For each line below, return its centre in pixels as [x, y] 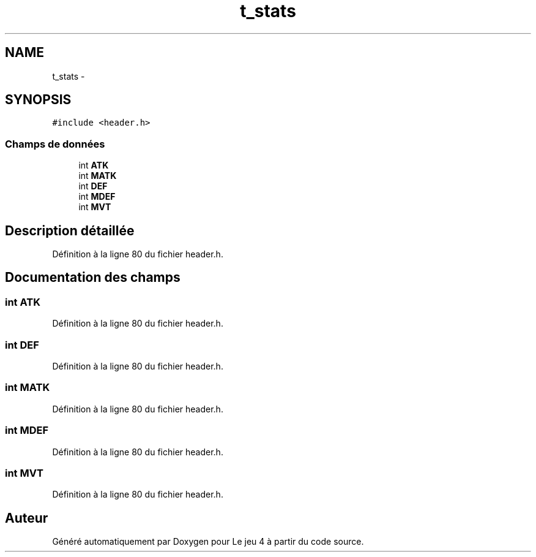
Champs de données [55, 144]
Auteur [27, 518]
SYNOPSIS [38, 100]
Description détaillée [70, 230]
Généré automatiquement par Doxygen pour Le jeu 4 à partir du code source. [208, 542]
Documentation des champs [93, 278]
